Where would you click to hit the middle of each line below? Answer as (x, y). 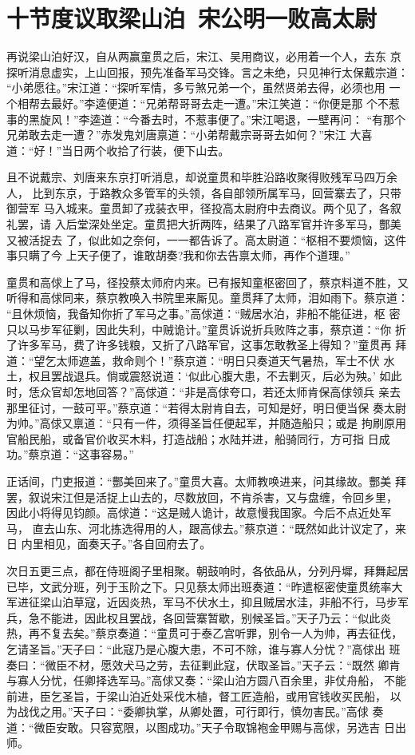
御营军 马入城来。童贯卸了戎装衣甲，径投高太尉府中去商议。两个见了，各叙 (204, 208)
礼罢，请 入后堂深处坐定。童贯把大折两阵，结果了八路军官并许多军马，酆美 (204, 224)
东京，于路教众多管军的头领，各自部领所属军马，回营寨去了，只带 (228, 192)
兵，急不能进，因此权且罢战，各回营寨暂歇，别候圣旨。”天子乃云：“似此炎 (199, 617)
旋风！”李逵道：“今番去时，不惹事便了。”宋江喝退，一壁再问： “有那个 (223, 119)
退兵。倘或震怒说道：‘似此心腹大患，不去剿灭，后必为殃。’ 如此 (237, 376)
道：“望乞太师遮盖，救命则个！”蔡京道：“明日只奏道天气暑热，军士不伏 (193, 360)
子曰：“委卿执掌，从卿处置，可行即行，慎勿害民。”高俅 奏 (234, 711)
